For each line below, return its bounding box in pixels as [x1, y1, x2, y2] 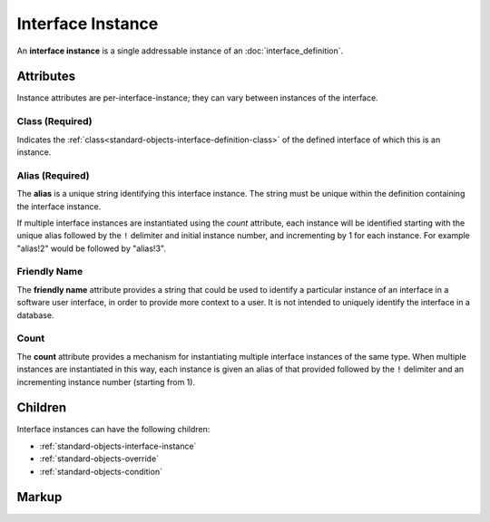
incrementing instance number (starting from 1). [16, 376, 195, 387]
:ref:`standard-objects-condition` [39, 466, 163, 477]
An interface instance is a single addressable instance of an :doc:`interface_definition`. [16, 45, 344, 56]
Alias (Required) [16, 169, 90, 181]
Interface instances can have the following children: [16, 424, 211, 435]
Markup [16, 489, 63, 505]
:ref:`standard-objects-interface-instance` [39, 440, 197, 451]
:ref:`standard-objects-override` [39, 453, 159, 464]
